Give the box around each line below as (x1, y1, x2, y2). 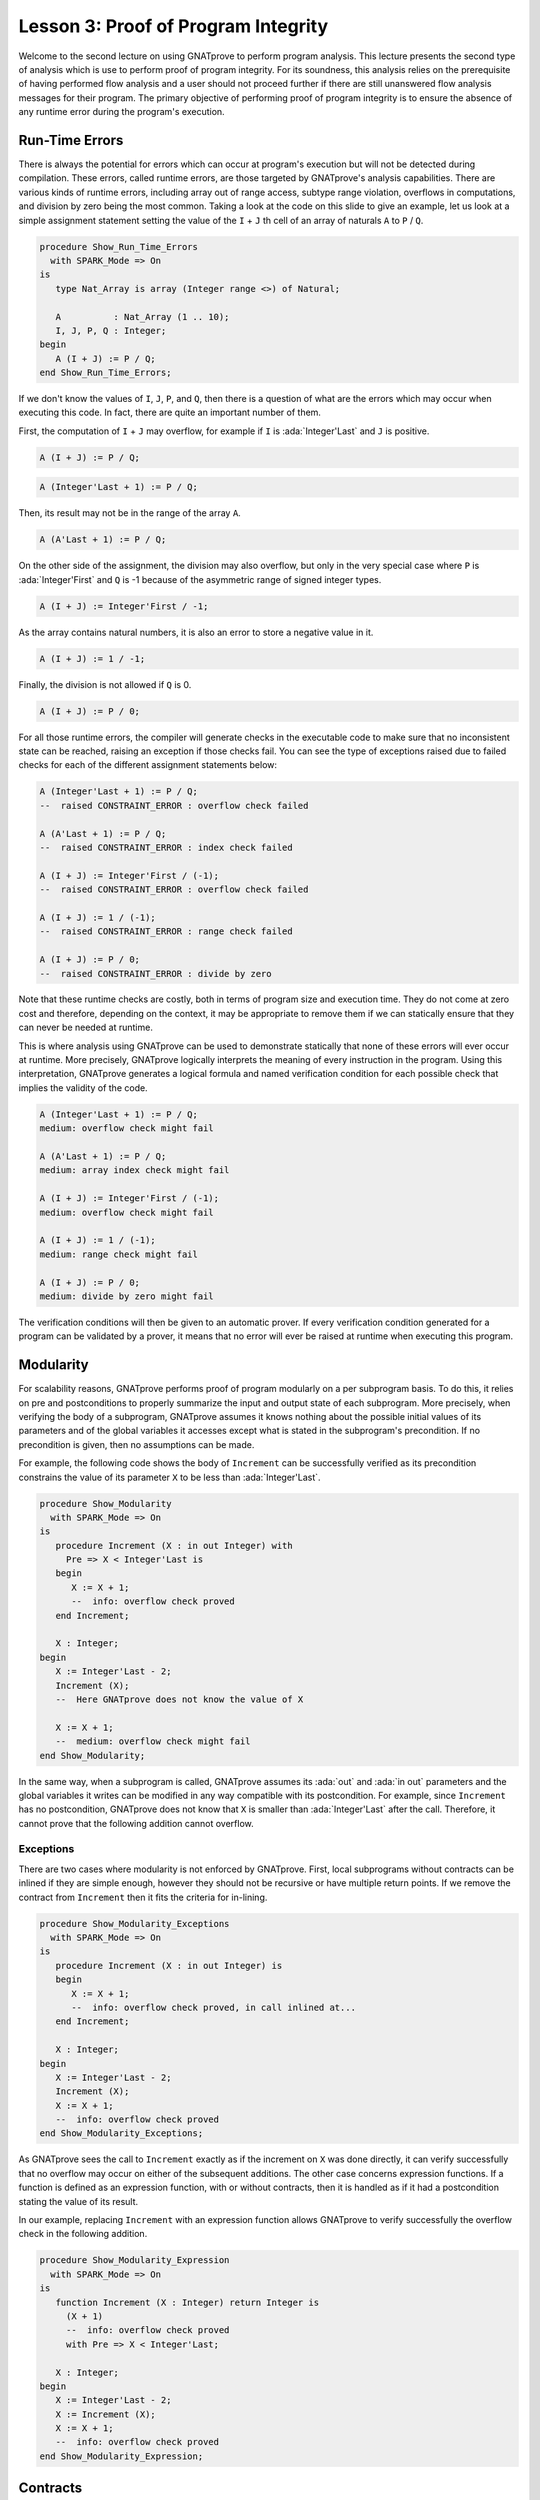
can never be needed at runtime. (18, 1021, 154, 1034)
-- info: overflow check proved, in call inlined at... (71, 2001, 357, 2013)
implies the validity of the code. (18, 1081, 149, 1094)
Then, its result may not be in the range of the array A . (18, 507, 242, 519)
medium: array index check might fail (39, 1165, 230, 1176)
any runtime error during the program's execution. (18, 106, 225, 118)
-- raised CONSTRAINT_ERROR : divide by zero (39, 968, 272, 979)
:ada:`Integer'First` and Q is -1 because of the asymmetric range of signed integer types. (18, 573, 382, 585)
